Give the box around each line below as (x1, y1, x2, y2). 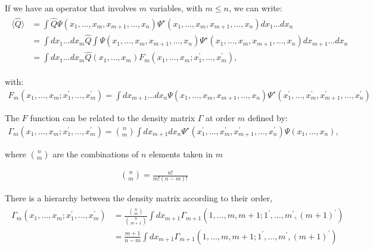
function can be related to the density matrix (30, 112, 195, 124)
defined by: (247, 112, 288, 124)
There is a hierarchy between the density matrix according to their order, (5, 192, 272, 204)
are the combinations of (52, 147, 139, 160)
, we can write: (228, 2, 282, 14)
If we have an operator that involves (5, 2, 137, 14)
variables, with (149, 2, 203, 14)
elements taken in (148, 147, 213, 160)
